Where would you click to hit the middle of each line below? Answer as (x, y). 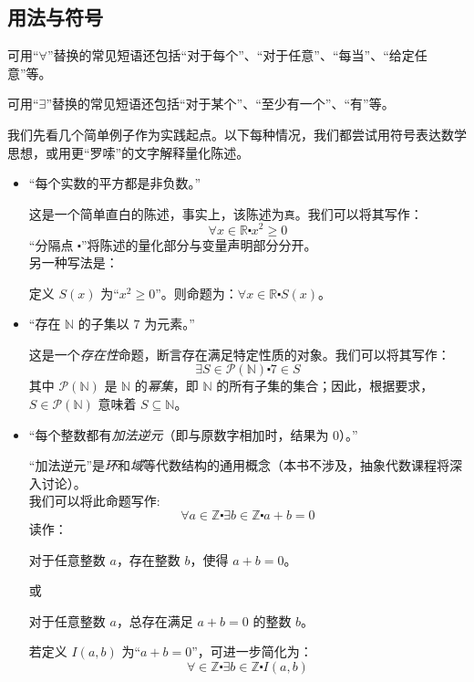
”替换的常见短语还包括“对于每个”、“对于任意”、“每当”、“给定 (231, 55)
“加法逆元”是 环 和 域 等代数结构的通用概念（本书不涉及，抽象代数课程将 (239, 465)
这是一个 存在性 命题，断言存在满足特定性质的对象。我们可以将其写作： (239, 354)
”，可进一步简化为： (252, 651)
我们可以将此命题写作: (94, 501)
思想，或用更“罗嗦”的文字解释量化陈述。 (129, 152)
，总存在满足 (155, 620)
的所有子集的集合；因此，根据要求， (325, 386)
